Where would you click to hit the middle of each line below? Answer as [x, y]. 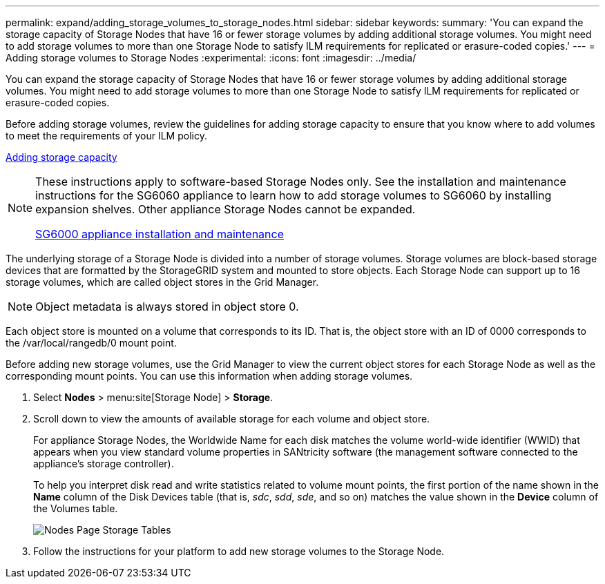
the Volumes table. [76, 508]
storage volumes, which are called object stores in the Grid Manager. [162, 282]
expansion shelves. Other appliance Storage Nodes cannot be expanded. [225, 209]
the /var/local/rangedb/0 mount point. [91, 343]
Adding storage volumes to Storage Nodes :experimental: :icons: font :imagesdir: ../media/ [211, 58]
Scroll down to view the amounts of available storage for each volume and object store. [232, 419]
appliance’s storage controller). [104, 464]
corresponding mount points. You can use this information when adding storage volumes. [209, 376]
